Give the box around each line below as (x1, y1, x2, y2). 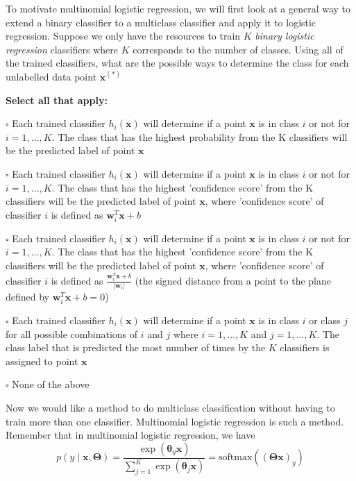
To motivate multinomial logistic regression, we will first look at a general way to (6, 1, 351, 15)
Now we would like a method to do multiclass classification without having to (6, 400, 335, 414)
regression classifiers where (6, 42, 118, 56)
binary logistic (255, 28, 314, 43)
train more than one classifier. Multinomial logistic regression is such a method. (6, 414, 344, 428)
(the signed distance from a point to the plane (135, 273, 331, 287)
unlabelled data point (6, 69, 97, 83)
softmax (219, 453, 253, 463)
